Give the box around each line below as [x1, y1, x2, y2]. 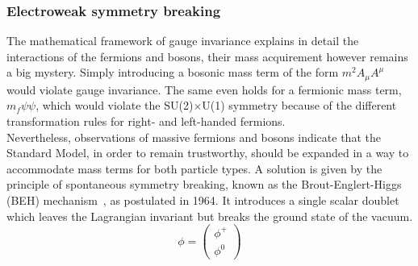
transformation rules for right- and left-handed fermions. [6, 113, 286, 130]
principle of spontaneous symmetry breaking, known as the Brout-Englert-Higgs [6, 176, 402, 193]
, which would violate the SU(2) [36, 97, 194, 114]
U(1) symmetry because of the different [202, 97, 397, 114]
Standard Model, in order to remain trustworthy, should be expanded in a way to [6, 144, 409, 161]
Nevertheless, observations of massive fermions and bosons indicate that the [6, 128, 381, 145]
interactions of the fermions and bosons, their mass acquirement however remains [6, 48, 408, 64]
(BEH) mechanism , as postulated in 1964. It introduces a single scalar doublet [6, 192, 399, 209]
